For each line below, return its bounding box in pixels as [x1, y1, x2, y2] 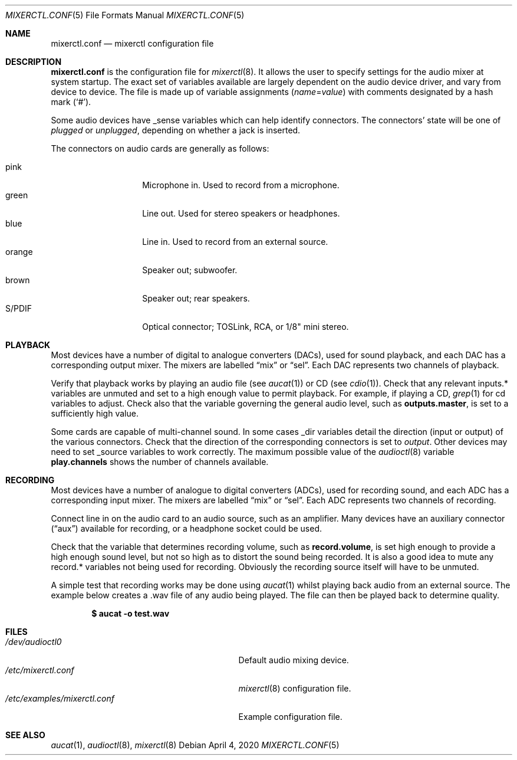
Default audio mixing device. [238, 655, 349, 665]
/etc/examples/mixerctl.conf [5, 693, 115, 703]
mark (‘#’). [51, 97, 91, 107]
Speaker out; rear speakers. [142, 293, 250, 303]
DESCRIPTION [5, 57, 62, 67]
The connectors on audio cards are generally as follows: [51, 143, 269, 153]
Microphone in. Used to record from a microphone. [142, 180, 340, 190]
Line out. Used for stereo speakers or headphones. [142, 208, 340, 218]
